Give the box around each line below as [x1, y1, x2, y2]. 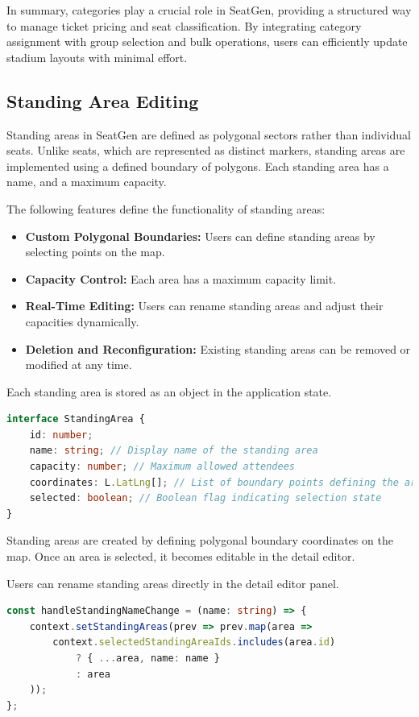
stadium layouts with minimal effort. [6, 48, 188, 65]
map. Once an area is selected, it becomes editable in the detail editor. [6, 548, 355, 565]
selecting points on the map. [25, 243, 165, 260]
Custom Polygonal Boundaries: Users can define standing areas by [25, 227, 375, 244]
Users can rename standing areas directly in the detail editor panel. [6, 574, 339, 591]
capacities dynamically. [25, 313, 139, 329]
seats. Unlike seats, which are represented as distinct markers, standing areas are [6, 142, 405, 159]
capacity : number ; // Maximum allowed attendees [29, 461, 295, 473]
